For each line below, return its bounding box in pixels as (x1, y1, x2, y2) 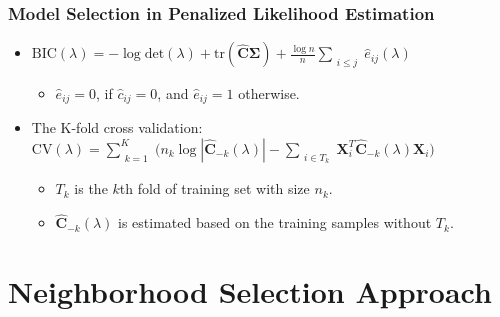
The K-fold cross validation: (31, 117, 203, 138)
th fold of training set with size (119, 178, 310, 199)
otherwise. (238, 82, 300, 103)
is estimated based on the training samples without (118, 212, 432, 233)
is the (74, 178, 108, 199)
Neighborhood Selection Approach (8, 271, 492, 311)
